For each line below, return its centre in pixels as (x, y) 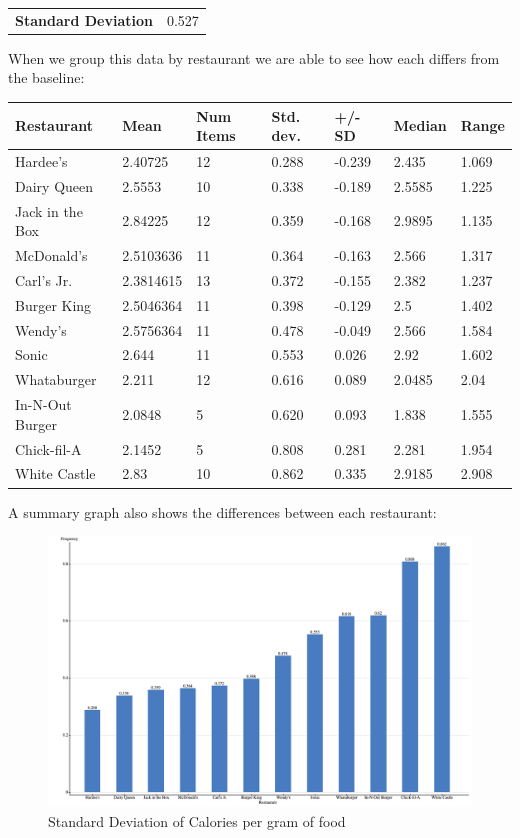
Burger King (53, 304)
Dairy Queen (54, 185)
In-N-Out (43, 404)
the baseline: (46, 77)
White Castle (55, 473)
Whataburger (56, 379)
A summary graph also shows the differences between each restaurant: (222, 511)
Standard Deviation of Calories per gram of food (197, 820)
